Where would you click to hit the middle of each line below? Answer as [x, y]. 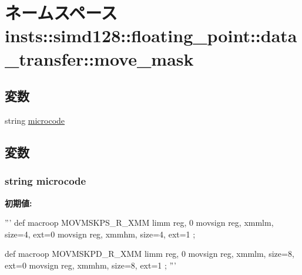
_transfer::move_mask [99, 58]
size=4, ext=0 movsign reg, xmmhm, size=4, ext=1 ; [100, 234]
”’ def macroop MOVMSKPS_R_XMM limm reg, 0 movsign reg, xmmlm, [139, 223]
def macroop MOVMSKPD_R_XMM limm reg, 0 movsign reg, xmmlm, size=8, [150, 254]
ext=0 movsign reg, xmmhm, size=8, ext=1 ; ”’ [90, 265]
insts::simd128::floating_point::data [151, 35]
